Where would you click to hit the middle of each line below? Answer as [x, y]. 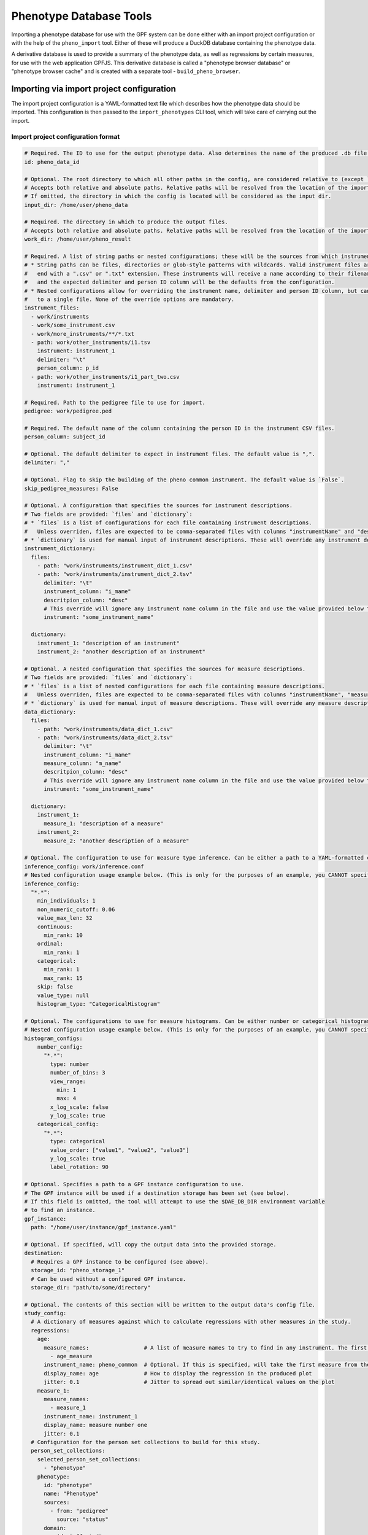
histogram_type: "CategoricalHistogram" [99, 1004]
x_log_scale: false [79, 1107]
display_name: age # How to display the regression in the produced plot [178, 1373]
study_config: [45, 1313]
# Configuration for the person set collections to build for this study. [146, 1442]
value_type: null [63, 995]
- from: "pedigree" [79, 1511]
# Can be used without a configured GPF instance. [109, 1279]
